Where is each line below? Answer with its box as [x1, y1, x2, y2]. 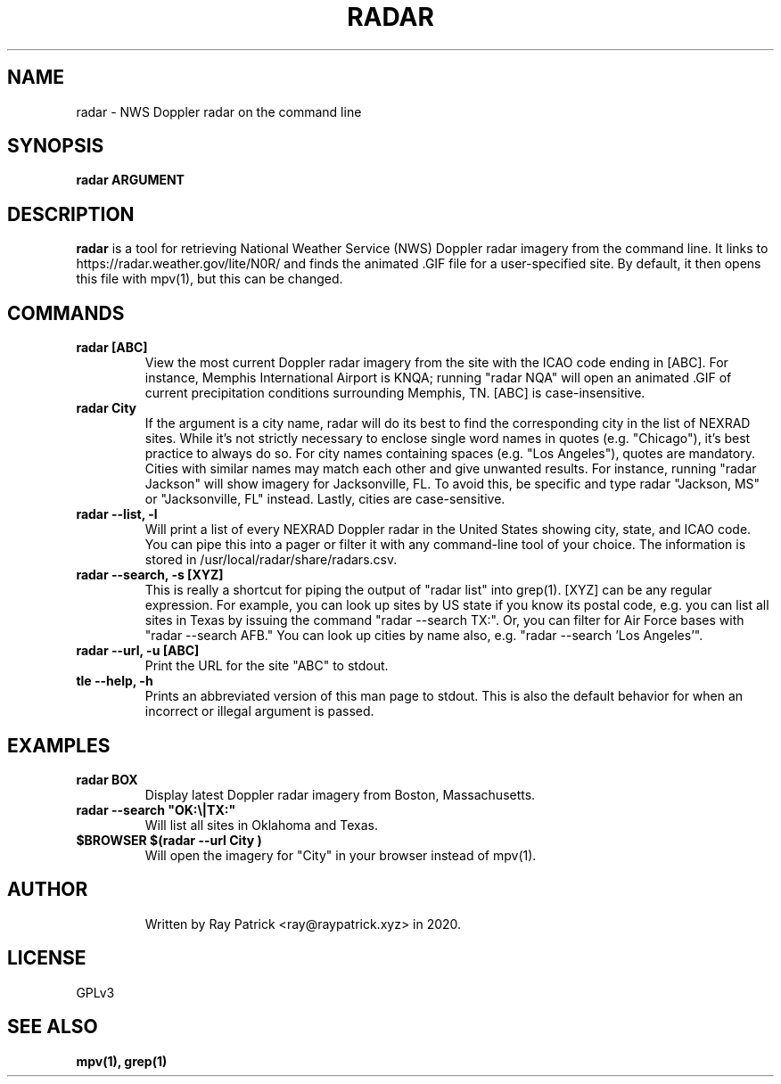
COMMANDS [7, 301, 125, 324]
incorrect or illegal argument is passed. [144, 703, 374, 719]
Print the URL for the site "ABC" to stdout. [144, 658, 389, 674]
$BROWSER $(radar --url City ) [76, 832, 262, 848]
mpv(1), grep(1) [76, 1053, 168, 1069]
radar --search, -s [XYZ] [76, 567, 224, 583]
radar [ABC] [76, 340, 148, 356]
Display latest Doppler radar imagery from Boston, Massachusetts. [144, 786, 536, 802]
